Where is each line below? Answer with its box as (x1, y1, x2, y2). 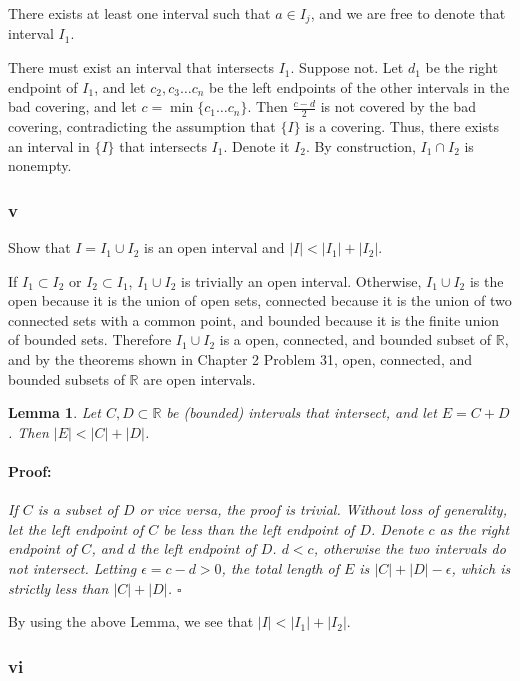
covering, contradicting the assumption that (8, 116, 276, 137)
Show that (8, 237, 71, 258)
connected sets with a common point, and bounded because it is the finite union (8, 309, 500, 330)
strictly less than (8, 577, 109, 598)
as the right (439, 518, 510, 539)
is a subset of (37, 499, 118, 520)
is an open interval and (144, 237, 285, 258)
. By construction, (305, 135, 416, 156)
